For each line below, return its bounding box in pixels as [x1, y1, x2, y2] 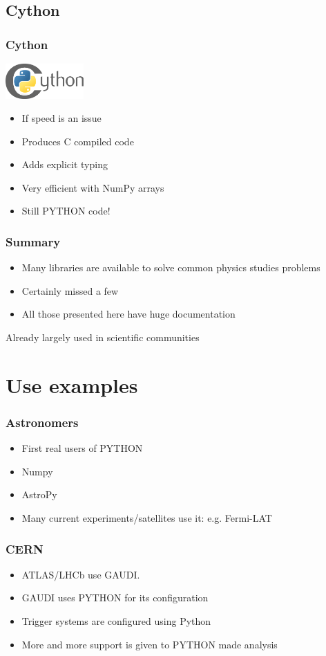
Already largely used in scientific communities [6, 330, 200, 345]
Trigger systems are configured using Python [21, 614, 211, 628]
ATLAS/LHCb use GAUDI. [21, 567, 140, 581]
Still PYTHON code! [21, 203, 111, 218]
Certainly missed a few [21, 283, 119, 298]
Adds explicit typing [21, 157, 108, 172]
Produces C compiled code [21, 134, 134, 148]
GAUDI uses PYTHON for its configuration [21, 590, 209, 605]
